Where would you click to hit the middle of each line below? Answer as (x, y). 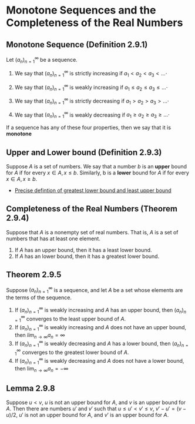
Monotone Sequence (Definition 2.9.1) (77, 44)
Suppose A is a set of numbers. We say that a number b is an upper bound (96, 167)
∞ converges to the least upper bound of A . (73, 318)
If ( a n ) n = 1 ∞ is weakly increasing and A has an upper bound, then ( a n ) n (100, 310)
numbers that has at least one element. (53, 238)
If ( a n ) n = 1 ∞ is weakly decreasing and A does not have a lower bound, (99, 361)
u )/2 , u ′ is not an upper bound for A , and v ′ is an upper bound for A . (88, 415)
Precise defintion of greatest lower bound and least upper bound (93, 191)
